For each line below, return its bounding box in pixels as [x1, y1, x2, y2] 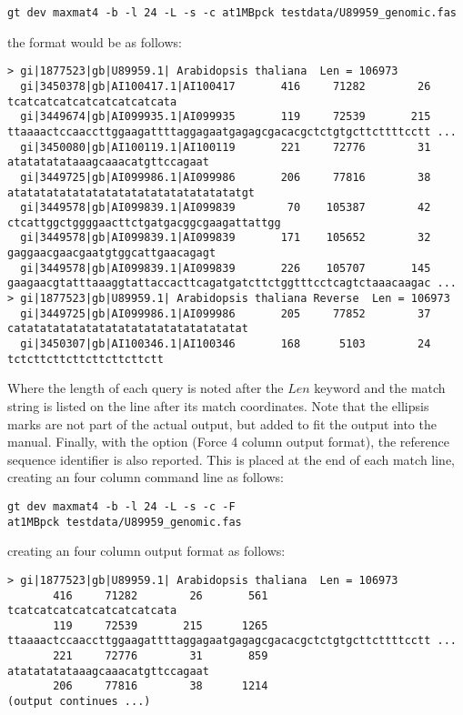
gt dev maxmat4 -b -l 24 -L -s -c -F [7, 499, 236, 513]
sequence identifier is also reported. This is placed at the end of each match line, [7, 449, 456, 468]
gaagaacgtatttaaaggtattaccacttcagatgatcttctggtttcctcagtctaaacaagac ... [7, 277, 457, 290]
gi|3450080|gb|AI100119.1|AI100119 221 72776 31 [20, 140, 431, 154]
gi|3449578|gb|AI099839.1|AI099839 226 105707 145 [20, 261, 431, 275]
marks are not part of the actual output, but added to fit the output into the [7, 414, 437, 433]
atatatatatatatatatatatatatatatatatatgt [7, 186, 256, 199]
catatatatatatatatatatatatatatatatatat [7, 322, 248, 336]
